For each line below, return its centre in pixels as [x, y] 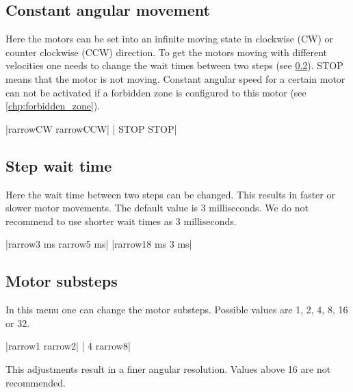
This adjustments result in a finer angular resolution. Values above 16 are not [168, 368]
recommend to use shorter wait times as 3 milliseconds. [121, 221]
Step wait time [59, 165]
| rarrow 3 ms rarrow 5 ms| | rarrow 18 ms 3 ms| [99, 244]
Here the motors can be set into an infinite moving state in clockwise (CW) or [170, 39]
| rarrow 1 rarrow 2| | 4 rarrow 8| [68, 346]
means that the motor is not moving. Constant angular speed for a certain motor [175, 78]
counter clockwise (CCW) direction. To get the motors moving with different [167, 52]
